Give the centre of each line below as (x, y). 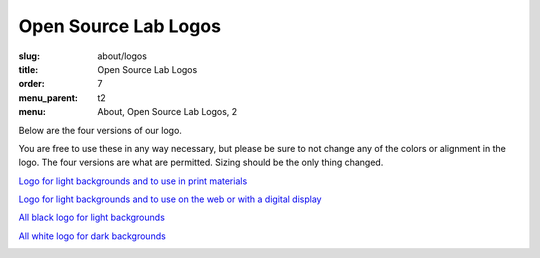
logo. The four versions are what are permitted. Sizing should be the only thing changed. (201, 162)
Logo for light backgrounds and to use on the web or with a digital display (170, 199)
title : (28, 69)
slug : (29, 56)
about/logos (122, 56)
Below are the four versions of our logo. (100, 130)
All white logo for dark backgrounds (92, 236)
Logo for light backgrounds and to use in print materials (133, 181)
